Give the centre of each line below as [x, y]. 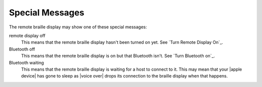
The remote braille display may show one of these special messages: [78, 27]
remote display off [27, 36]
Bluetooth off [22, 49]
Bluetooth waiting [26, 62]
